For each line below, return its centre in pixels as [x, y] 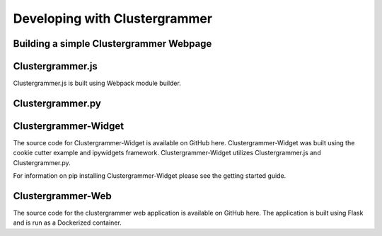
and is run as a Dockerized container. [67, 223]
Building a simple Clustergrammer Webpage [112, 44]
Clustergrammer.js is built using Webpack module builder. [97, 83]
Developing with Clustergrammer [112, 18]
